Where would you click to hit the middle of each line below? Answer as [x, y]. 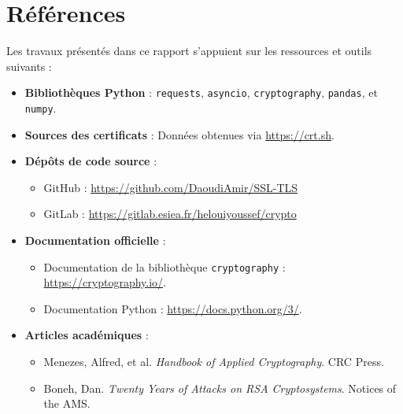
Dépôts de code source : [91, 161]
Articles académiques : [87, 335]
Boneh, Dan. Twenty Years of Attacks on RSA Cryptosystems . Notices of [220, 388]
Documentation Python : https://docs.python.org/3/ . [173, 308]
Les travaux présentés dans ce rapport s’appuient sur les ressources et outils [189, 51]
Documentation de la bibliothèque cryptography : [165, 266]
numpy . [41, 107]
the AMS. [67, 403]
